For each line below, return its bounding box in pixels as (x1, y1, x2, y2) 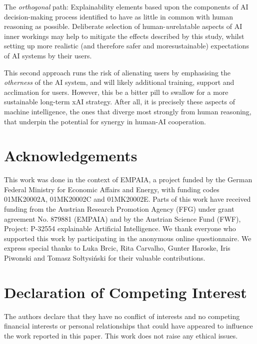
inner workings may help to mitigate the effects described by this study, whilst (4, 30, 244, 41)
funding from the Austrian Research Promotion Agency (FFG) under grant (4, 204, 234, 214)
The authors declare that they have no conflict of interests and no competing (4, 311, 240, 321)
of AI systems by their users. (4, 50, 92, 60)
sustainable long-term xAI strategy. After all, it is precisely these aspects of (4, 96, 235, 107)
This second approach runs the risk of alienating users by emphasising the (4, 67, 231, 77)
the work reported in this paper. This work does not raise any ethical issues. (4, 330, 238, 341)
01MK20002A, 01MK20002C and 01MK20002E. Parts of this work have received (4, 194, 251, 204)
